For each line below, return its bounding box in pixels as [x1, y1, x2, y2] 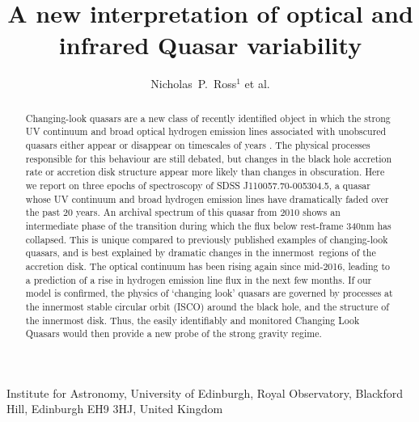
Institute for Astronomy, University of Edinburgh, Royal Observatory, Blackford [6, 384, 404, 401]
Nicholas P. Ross [150, 75, 237, 92]
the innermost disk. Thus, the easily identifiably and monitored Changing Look [25, 313, 360, 327]
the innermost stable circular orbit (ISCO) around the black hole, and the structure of [25, 299, 389, 313]
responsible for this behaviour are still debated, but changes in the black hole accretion [25, 151, 392, 165]
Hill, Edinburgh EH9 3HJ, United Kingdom [6, 400, 223, 417]
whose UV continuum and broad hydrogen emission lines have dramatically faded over [25, 192, 389, 205]
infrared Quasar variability [58, 28, 362, 61]
